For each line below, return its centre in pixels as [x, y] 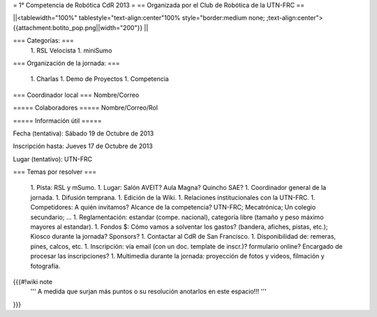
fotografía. [45, 266]
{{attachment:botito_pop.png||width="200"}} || [81, 27]
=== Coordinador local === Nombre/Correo [76, 95]
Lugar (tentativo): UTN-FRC [53, 159]
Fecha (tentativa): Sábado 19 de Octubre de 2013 [83, 133]
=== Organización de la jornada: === [66, 63]
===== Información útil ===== [57, 120]
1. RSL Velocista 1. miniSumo [71, 50]
